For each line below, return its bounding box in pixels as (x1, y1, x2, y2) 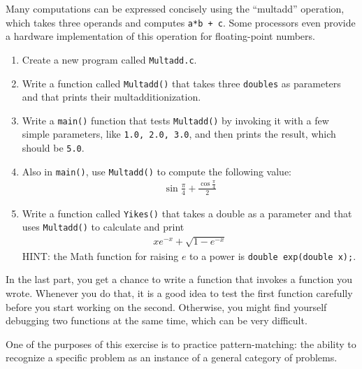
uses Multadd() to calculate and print (22, 219, 184, 234)
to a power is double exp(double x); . (189, 248, 356, 263)
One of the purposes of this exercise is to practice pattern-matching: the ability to (6, 336, 356, 351)
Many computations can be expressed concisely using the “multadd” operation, (6, 1, 345, 15)
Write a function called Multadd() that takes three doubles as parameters (22, 75, 341, 90)
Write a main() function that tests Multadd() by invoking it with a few (22, 113, 329, 127)
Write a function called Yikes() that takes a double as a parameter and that (22, 205, 352, 220)
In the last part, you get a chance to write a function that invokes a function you (6, 272, 353, 287)
